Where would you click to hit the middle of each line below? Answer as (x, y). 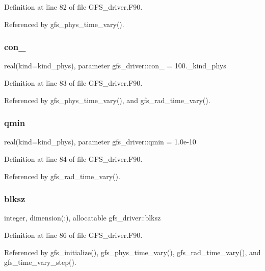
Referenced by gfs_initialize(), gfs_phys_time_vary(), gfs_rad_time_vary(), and (132, 252)
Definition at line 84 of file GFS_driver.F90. (73, 159)
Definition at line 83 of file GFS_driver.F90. (73, 83)
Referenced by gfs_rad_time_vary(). (62, 176)
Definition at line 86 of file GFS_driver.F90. (73, 235)
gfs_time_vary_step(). (40, 262)
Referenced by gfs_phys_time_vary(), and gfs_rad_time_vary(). (107, 100)
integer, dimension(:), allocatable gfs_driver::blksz (83, 218)
